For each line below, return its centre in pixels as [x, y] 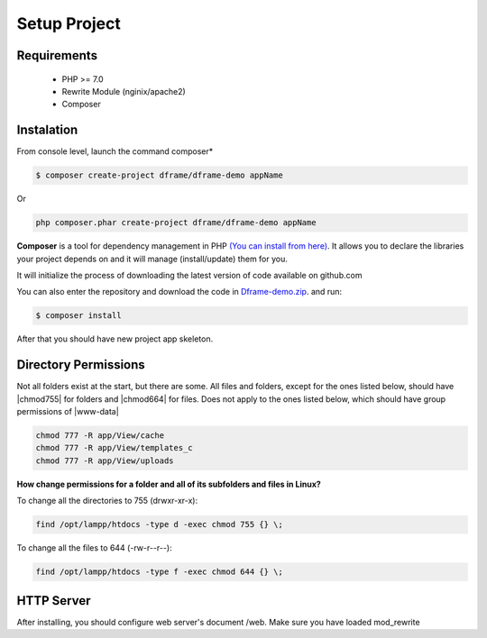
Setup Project [69, 23]
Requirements [57, 55]
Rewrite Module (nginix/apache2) [124, 91]
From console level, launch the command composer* [115, 151]
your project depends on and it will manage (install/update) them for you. [152, 259]
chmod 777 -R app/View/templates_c [114, 448]
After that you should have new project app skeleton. [115, 339]
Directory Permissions [81, 365]
